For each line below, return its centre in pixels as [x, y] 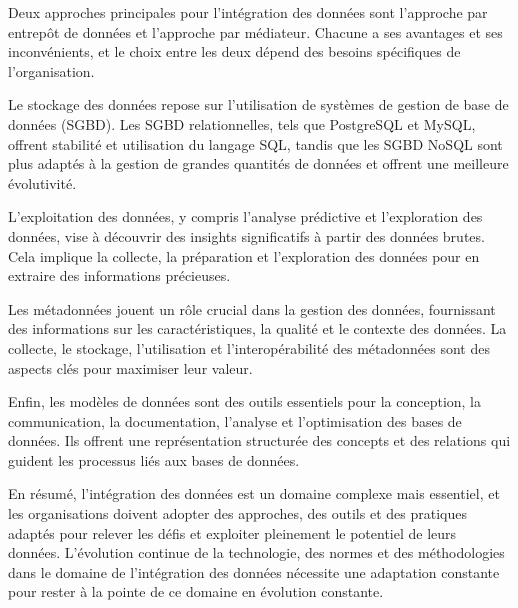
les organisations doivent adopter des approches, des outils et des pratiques [237, 513]
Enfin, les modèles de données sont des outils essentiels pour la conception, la [245, 401]
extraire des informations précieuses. [119, 275]
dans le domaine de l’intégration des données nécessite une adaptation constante [254, 571]
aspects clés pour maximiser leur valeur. [130, 367]
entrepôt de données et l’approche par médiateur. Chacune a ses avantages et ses [255, 31]
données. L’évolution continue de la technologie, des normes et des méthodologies [256, 552]
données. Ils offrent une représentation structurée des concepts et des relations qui [259, 440]
